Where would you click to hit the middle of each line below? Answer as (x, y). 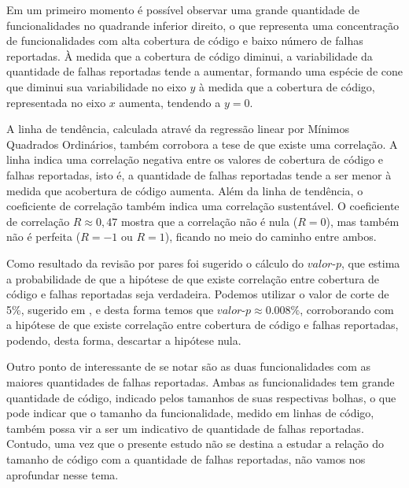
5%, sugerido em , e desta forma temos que (110, 309)
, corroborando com (347, 309)
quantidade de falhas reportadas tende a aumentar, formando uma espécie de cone (204, 71)
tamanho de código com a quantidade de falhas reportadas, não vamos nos (186, 459)
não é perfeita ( (44, 237)
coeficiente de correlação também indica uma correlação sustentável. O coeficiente (203, 206)
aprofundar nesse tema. (63, 474)
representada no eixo (56, 102)
